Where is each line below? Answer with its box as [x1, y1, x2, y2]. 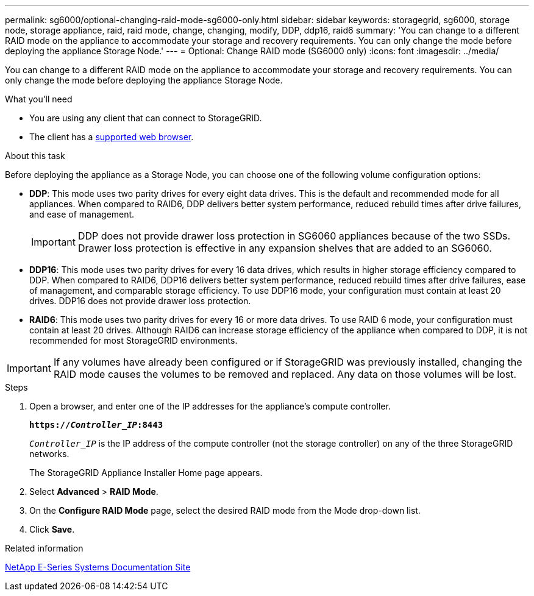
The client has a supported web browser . [29, 132, 194, 142]
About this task [5, 151, 65, 161]
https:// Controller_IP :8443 [29, 420, 163, 430]
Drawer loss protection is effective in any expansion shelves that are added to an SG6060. [77, 242, 492, 254]
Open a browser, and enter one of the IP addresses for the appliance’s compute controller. [29, 401, 391, 411]
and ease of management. [29, 209, 135, 219]
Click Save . [29, 524, 75, 534]
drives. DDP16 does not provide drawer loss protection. [29, 296, 251, 306]
